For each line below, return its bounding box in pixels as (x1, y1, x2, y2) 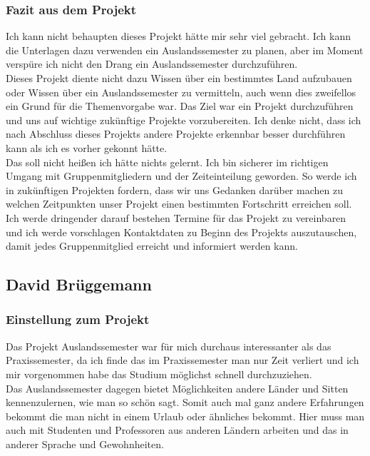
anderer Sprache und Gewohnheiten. (6, 436, 164, 451)
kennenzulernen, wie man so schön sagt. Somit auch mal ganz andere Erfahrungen (6, 395, 364, 410)
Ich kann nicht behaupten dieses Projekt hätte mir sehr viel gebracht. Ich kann (6, 29, 351, 44)
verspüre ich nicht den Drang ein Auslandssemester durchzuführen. (6, 56, 298, 71)
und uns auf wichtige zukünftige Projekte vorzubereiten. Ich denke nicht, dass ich (6, 112, 361, 127)
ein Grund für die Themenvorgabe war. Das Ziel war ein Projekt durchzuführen (6, 98, 354, 113)
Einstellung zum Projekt (6, 310, 150, 328)
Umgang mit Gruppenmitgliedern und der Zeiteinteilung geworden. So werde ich (6, 168, 357, 183)
